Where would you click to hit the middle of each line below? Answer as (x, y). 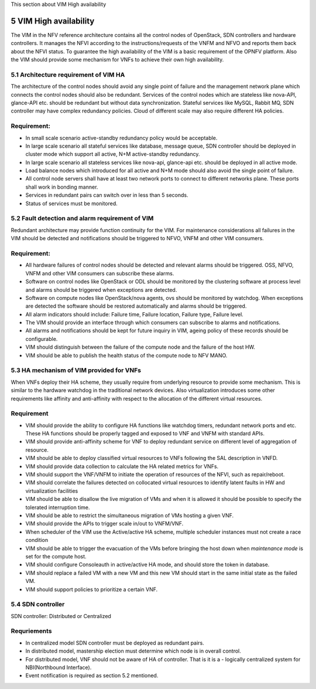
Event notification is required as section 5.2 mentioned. (92, 676)
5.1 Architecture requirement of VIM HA (68, 74)
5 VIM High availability (53, 21)
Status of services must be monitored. (72, 203)
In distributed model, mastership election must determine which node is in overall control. (133, 651)
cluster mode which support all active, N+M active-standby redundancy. (113, 154)
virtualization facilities (52, 491)
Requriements (31, 631)
